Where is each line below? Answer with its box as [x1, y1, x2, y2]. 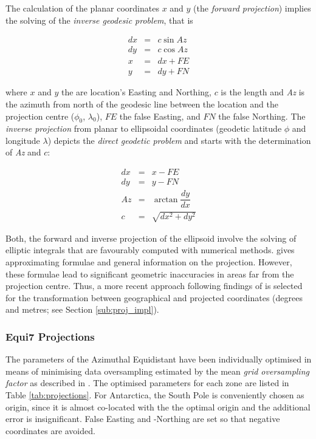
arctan [154, 195, 178, 204]
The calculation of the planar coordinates [5, 2, 159, 14]
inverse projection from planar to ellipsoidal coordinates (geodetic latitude [5, 122, 282, 135]
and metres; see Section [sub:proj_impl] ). [5, 303, 159, 316]
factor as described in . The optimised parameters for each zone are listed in [5, 376, 289, 389]
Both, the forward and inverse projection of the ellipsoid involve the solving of [5, 231, 297, 244]
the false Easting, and [119, 109, 201, 122]
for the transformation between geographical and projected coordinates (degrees [5, 291, 303, 304]
